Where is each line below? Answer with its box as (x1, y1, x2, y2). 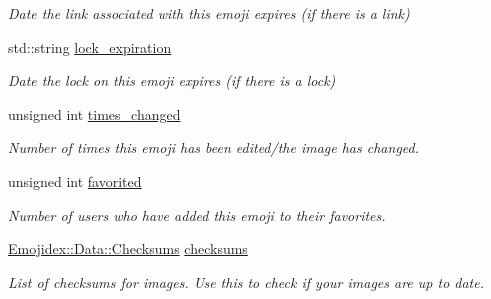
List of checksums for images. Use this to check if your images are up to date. (8, 271, 484, 292)
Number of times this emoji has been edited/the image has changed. (8, 137, 419, 158)
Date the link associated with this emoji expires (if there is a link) (8, 3, 410, 23)
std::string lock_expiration (8, 36, 172, 57)
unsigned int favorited (8, 170, 142, 191)
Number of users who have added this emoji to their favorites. (8, 204, 386, 225)
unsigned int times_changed (8, 103, 181, 124)
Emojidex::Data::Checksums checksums (8, 238, 248, 259)
